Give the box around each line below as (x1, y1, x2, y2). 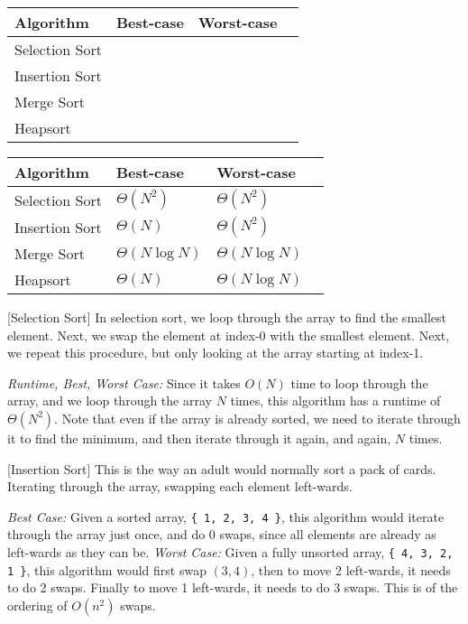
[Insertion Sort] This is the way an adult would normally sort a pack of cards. (7, 459, 436, 478)
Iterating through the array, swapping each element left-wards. (7, 477, 353, 496)
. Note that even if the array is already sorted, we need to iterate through (54, 408, 461, 427)
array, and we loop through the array (7, 391, 212, 410)
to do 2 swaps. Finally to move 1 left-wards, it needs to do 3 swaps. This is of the (7, 578, 458, 597)
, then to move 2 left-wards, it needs (251, 560, 451, 579)
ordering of (7, 595, 68, 614)
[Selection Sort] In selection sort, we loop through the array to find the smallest (7, 308, 447, 326)
